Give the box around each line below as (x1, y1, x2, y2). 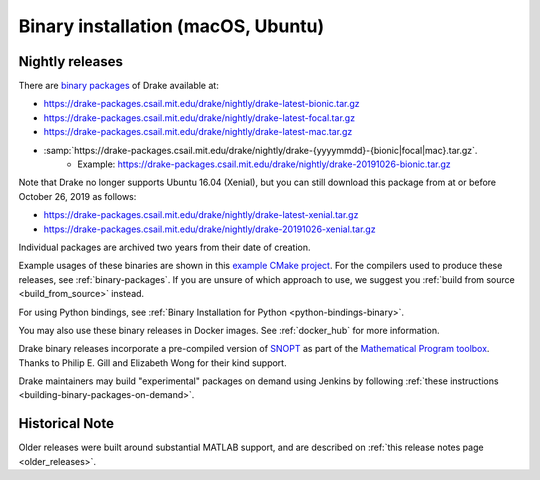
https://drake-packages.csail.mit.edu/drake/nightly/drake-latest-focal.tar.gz (43, 111, 355, 124)
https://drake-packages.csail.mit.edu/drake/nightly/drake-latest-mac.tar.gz (43, 126, 353, 138)
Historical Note (18, 415, 115, 432)
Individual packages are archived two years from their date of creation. (18, 241, 311, 253)
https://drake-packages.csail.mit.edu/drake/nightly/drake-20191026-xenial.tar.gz (43, 223, 376, 235)
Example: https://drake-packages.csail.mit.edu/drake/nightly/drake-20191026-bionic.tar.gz (77, 158, 452, 170)
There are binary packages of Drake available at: (18, 80, 219, 92)
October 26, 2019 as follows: (18, 190, 137, 202)
